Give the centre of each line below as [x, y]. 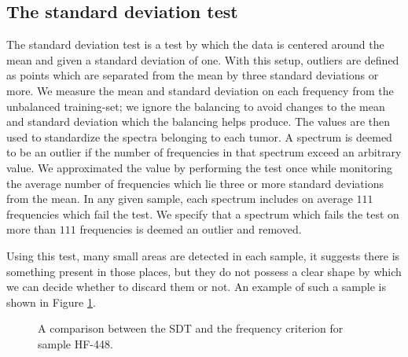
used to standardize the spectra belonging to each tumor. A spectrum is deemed [199, 136]
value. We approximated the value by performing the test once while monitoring [200, 167]
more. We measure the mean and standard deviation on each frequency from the [200, 90]
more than [31, 229]
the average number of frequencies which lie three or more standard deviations [195, 183]
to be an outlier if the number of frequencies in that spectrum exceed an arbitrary [204, 152]
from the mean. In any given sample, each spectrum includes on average [180, 199]
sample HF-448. [75, 343]
